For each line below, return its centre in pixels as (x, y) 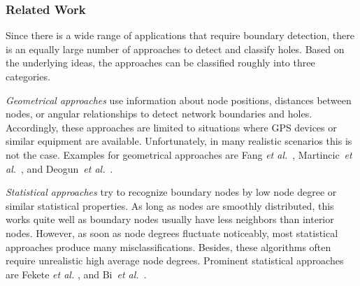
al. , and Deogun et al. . (59, 168)
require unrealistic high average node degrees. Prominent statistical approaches (175, 260)
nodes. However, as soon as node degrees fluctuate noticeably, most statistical (172, 233)
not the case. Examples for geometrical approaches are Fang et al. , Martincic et (179, 154)
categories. (28, 76)
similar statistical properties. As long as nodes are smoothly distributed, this (170, 205)
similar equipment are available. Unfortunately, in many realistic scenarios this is (179, 141)
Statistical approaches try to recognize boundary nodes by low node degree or (171, 192)
